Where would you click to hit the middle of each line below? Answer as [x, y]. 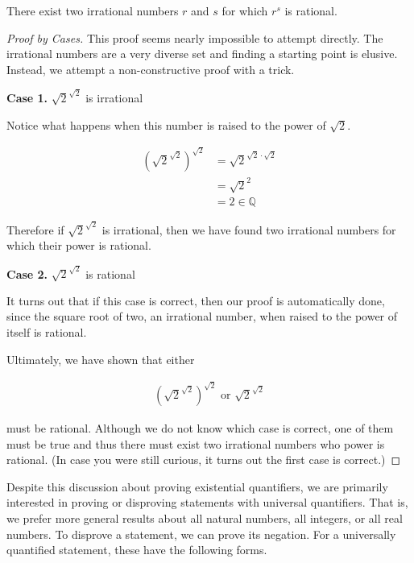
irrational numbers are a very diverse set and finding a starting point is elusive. [202, 54]
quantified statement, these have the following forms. [137, 550]
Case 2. [27, 273]
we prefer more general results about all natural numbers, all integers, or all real [205, 518]
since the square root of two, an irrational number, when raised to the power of [202, 316]
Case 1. [27, 97]
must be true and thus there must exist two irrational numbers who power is [196, 443]
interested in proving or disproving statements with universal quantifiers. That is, [207, 502]
